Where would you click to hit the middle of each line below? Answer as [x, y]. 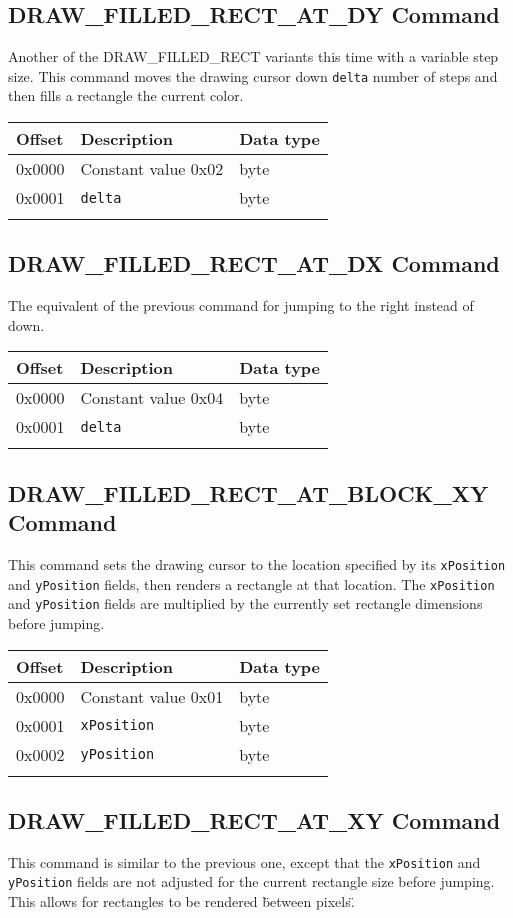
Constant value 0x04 [152, 398]
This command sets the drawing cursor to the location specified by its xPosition [257, 564]
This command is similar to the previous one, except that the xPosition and [244, 861]
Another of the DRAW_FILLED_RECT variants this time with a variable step [253, 56]
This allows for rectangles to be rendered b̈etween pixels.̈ [181, 901]
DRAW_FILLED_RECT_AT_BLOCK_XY [248, 492]
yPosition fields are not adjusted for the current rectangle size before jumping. [251, 881]
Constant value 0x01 [152, 696]
